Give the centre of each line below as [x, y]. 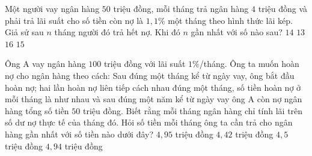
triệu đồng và [283, 8]
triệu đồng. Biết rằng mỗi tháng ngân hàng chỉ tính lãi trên [193, 110]
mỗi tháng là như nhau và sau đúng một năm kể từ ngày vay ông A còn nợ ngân [154, 99]
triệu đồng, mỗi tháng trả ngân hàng [181, 8]
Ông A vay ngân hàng [45, 64]
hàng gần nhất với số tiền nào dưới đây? [79, 134]
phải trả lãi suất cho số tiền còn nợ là [74, 20]
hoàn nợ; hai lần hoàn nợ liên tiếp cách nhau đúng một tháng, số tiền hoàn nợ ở [153, 87]
